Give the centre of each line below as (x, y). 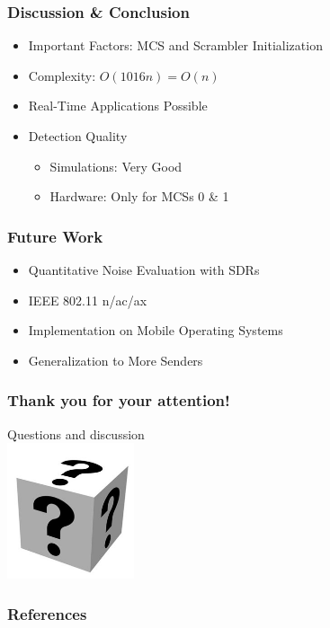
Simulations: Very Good (116, 166)
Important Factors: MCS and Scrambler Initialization (175, 45)
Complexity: (62, 75)
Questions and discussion (76, 433)
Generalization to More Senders (116, 360)
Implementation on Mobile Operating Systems (156, 330)
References (47, 613)
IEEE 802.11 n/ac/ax (88, 300)
